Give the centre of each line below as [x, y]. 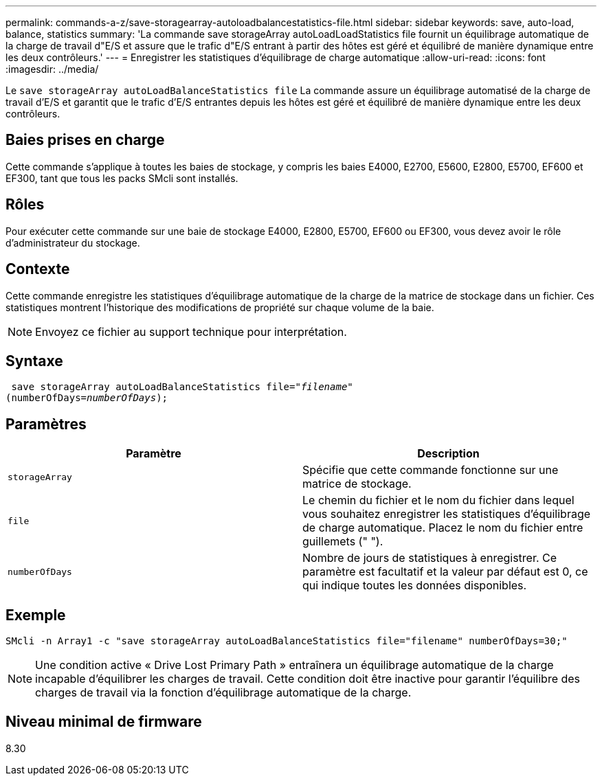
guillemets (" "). [343, 542]
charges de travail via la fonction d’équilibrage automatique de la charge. [223, 693]
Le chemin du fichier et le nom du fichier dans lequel [438, 500]
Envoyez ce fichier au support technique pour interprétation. [191, 331]
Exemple [36, 615]
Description [448, 454]
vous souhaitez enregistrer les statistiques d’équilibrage [447, 514]
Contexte [38, 269]
